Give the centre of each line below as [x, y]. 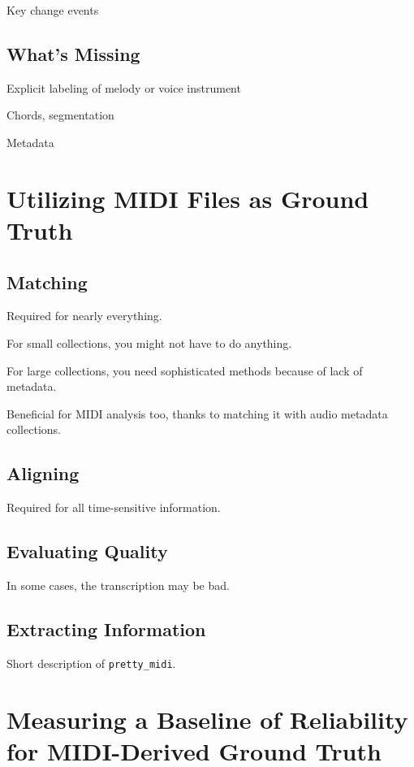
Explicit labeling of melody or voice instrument [124, 87]
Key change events [53, 10]
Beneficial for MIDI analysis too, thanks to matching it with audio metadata [197, 413]
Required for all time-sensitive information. [114, 507]
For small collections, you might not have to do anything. [149, 342]
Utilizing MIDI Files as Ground [188, 198]
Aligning [43, 473]
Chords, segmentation [60, 115]
